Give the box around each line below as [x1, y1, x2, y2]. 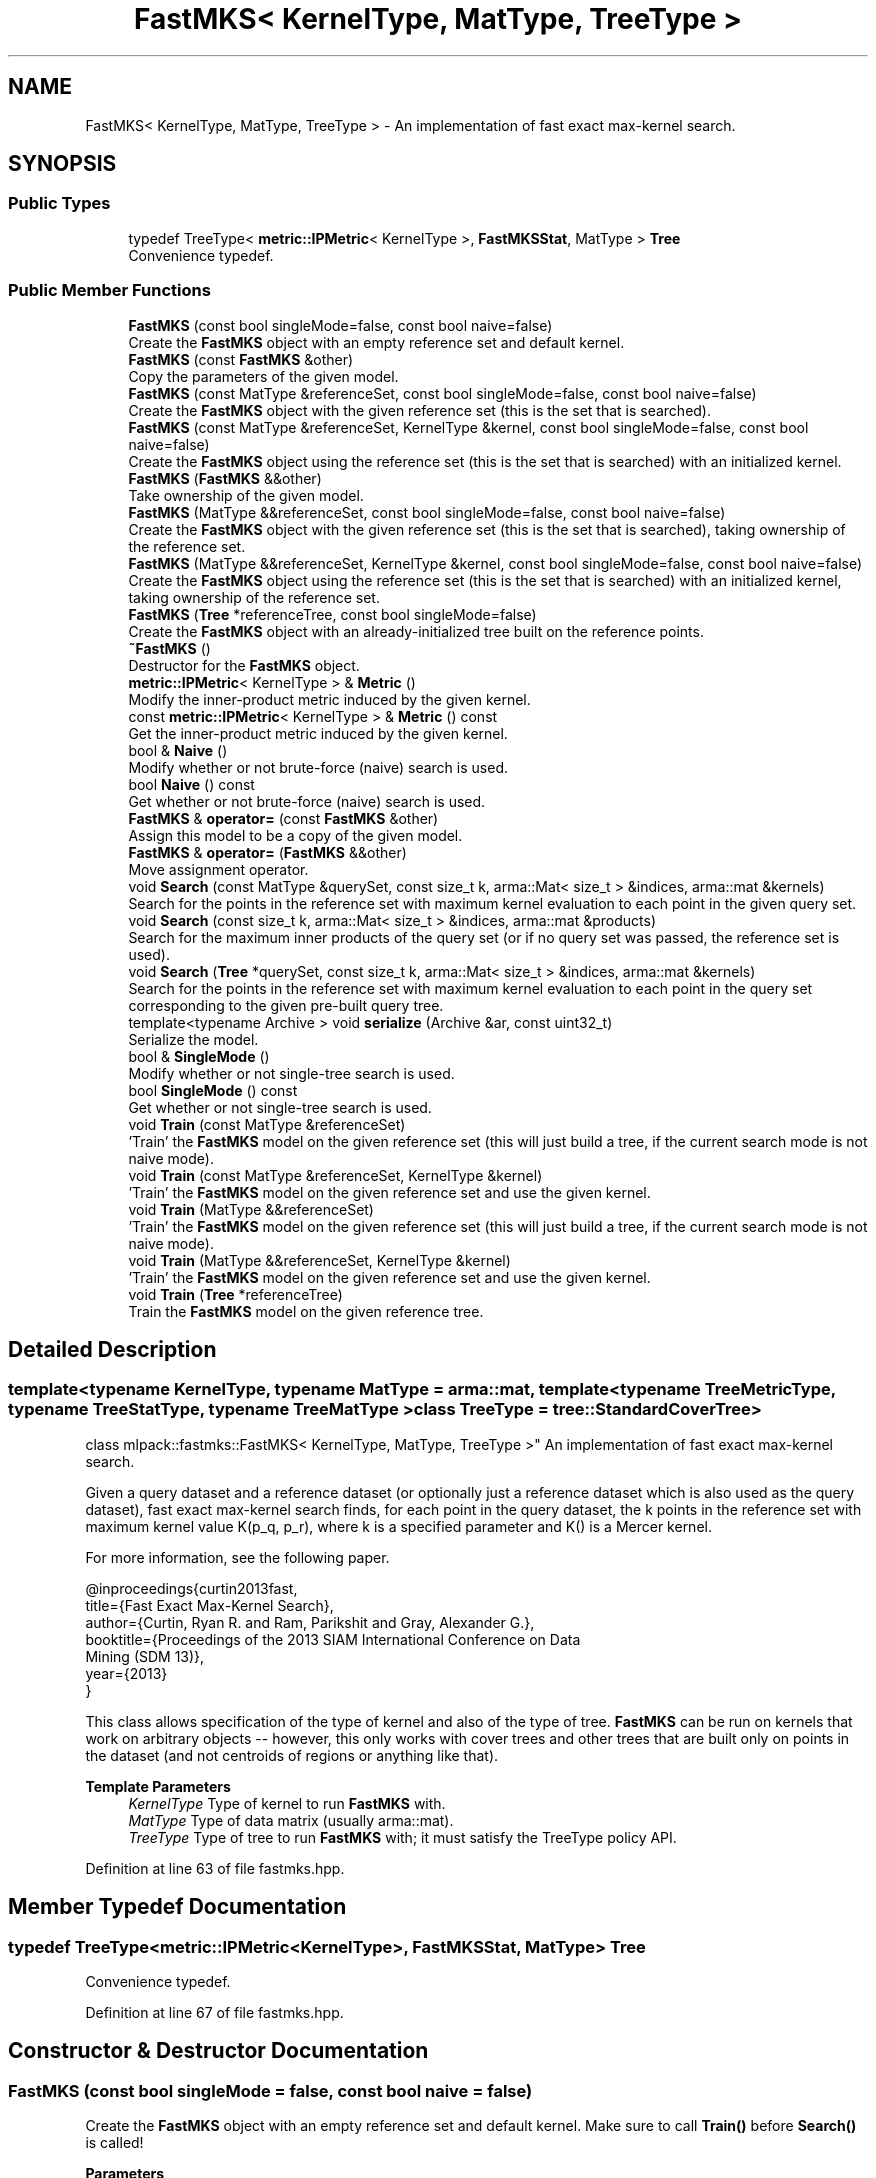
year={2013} [85, 1664, 168, 1682]
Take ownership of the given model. [128, 486, 364, 504]
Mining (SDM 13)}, [85, 1647, 205, 1665]
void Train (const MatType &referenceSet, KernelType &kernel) [128, 1166, 543, 1184]
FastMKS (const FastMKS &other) [128, 350, 354, 368]
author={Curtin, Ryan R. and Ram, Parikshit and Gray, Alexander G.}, [85, 1613, 535, 1631]
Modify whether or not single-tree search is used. [128, 1064, 455, 1082]
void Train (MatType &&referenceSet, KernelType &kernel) [128, 1251, 511, 1269]
